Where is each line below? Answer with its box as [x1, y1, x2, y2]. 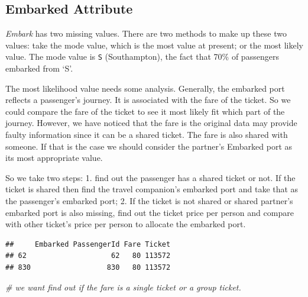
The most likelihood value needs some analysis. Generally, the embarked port [5, 82, 285, 94]
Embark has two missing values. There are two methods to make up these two [5, 27, 287, 40]
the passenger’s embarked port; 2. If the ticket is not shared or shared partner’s [5, 194, 293, 206]
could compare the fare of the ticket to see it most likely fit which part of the [5, 105, 285, 117]
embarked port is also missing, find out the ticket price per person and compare [5, 206, 294, 218]
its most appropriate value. [5, 151, 103, 164]
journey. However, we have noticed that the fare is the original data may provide [5, 117, 297, 129]
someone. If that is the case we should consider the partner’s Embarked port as [5, 140, 293, 152]
